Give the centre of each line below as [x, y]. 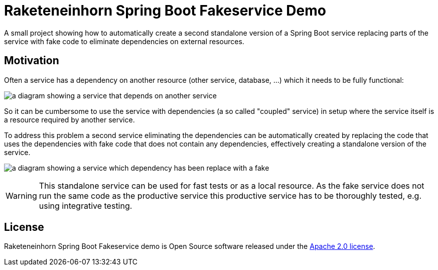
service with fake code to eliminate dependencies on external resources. [124, 41]
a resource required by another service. [69, 119]
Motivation [32, 61]
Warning [21, 195]
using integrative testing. [86, 206]
